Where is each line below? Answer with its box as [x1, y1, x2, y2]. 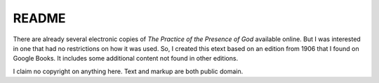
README [13, 10, 66, 26]
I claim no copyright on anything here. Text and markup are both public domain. [13, 67, 244, 75]
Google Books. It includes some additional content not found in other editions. [13, 54, 239, 63]
